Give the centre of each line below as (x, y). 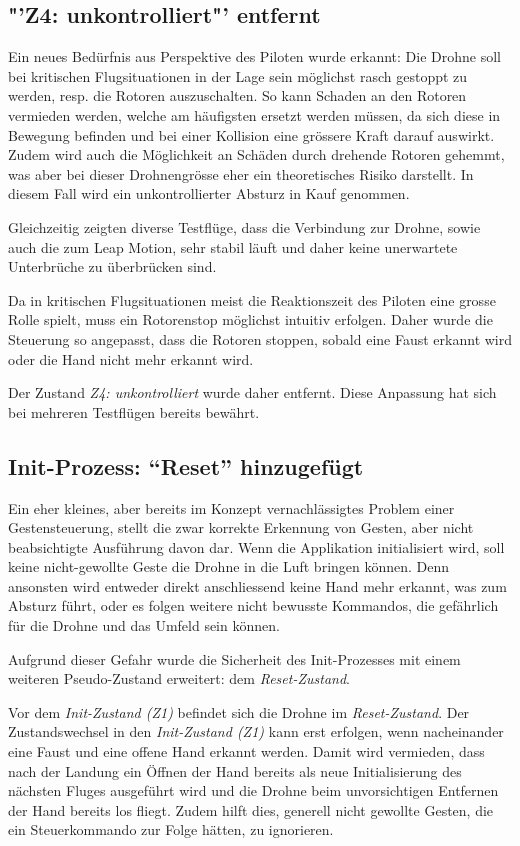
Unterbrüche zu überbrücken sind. (112, 266)
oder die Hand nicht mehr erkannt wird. (131, 358)
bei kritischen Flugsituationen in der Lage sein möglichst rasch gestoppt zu (238, 75)
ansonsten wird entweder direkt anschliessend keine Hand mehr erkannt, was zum (257, 585)
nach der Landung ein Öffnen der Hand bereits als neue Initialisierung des (235, 770)
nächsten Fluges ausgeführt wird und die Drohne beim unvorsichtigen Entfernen (253, 790)
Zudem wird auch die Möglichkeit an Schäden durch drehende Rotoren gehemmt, (256, 154)
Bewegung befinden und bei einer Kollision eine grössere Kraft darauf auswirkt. (251, 134)
